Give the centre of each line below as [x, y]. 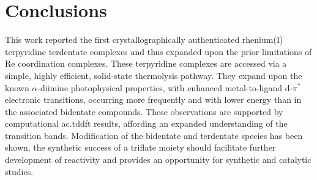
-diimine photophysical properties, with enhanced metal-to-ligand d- [165, 87]
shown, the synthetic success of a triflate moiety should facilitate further [140, 147]
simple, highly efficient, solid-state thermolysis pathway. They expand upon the [154, 75]
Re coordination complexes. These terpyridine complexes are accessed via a [146, 63]
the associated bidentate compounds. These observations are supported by [144, 111]
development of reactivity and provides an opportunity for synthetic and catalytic [158, 159]
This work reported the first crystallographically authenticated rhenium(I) [144, 39]
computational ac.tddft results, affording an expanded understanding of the [146, 123]
